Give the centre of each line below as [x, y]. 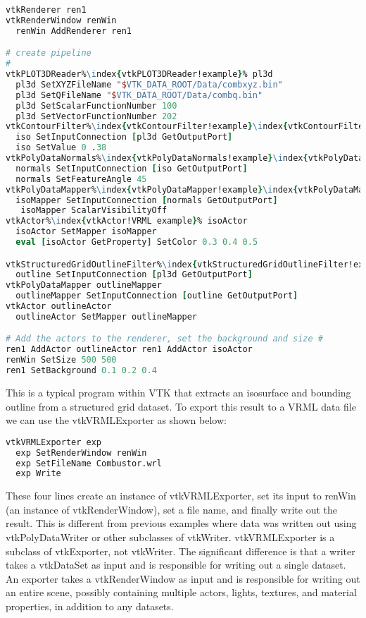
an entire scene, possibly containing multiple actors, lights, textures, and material [181, 592]
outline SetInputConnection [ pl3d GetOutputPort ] [134, 275]
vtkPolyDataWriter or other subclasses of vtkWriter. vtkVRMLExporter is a [170, 537]
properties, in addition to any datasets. [90, 606]
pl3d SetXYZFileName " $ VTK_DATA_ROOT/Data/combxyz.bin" [149, 84]
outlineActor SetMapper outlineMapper [107, 316]
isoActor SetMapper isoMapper [86, 232]
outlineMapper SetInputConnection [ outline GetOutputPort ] [157, 296]
